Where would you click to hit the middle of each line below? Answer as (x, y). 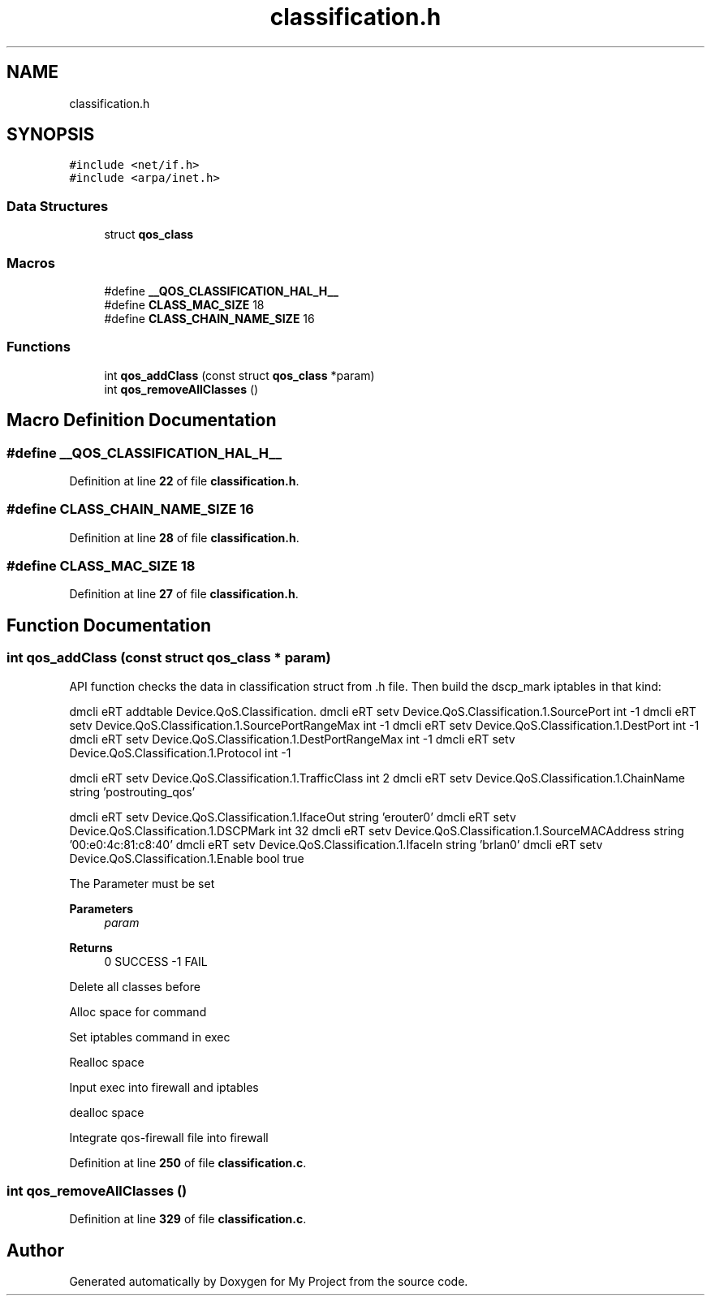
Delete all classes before (135, 986)
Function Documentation (109, 625)
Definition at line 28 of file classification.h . (184, 537)
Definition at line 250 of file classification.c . (188, 1162)
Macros (31, 263)
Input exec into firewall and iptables (164, 1087)
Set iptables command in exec (150, 1037)
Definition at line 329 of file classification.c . (188, 1219)
